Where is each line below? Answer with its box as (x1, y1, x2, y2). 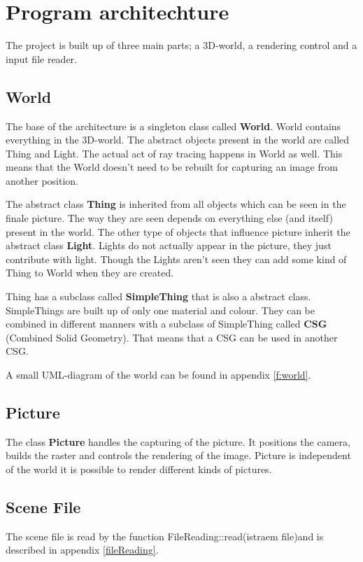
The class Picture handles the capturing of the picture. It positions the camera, (6, 434, 350, 449)
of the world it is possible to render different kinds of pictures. (6, 462, 272, 476)
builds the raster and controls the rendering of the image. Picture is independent (6, 448, 351, 463)
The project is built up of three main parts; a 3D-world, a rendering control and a (6, 38, 357, 52)
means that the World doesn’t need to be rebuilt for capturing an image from (6, 160, 338, 174)
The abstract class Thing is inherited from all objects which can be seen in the (6, 197, 346, 211)
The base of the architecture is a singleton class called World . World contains (6, 118, 341, 133)
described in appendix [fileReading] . (6, 542, 159, 557)
